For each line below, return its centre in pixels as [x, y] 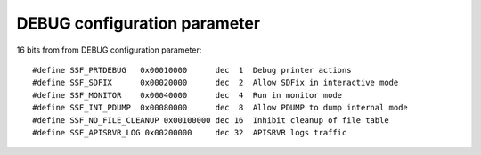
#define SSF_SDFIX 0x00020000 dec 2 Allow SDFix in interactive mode [216, 83]
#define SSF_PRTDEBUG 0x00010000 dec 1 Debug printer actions [192, 70]
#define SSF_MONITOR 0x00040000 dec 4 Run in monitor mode [188, 95]
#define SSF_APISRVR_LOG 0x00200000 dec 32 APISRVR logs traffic [190, 132]
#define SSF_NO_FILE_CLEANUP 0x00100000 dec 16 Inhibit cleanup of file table [211, 120]
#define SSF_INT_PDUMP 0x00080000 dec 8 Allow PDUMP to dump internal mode [220, 108]
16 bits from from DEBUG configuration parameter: [109, 50]
